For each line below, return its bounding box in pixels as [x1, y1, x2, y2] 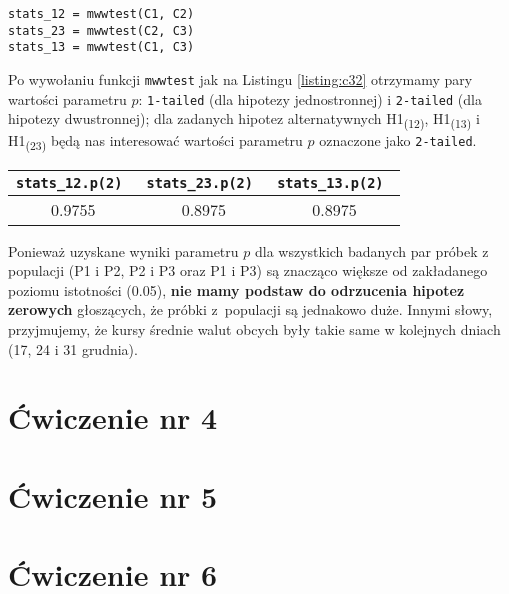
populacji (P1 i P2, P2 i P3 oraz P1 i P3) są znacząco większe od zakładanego [8, 260, 488, 281]
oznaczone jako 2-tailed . [319, 130, 477, 151]
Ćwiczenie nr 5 [8, 475, 218, 516]
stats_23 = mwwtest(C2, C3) [8, 23, 195, 38]
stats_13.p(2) [277, 174, 384, 191]
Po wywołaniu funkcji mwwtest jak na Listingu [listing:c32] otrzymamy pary [8, 68, 473, 89]
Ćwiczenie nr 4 [8, 397, 218, 438]
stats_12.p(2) [16, 174, 123, 191]
